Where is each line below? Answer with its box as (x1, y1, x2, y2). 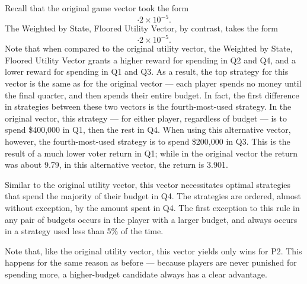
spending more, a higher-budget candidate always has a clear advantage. (5, 267, 267, 280)
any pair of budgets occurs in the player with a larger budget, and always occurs (5, 213, 298, 225)
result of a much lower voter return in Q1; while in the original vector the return (5, 146, 298, 159)
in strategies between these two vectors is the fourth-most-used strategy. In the (5, 100, 292, 113)
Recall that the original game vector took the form (5, 2, 189, 14)
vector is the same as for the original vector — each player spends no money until (5, 76, 302, 89)
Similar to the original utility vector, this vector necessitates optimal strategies (5, 178, 291, 190)
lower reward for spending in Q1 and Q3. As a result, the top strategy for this (5, 65, 289, 78)
